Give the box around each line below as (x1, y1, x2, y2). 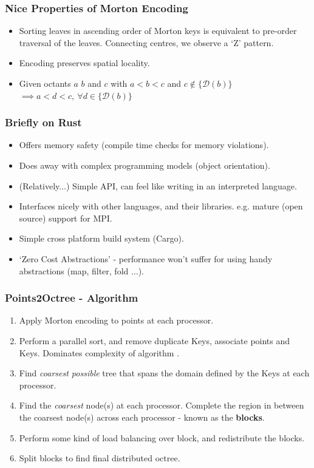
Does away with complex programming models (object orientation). (19, 159, 270, 171)
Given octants (19, 77, 71, 89)
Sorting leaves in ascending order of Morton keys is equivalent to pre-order (19, 24, 297, 37)
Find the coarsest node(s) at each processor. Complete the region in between (19, 399, 304, 412)
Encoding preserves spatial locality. (19, 56, 150, 69)
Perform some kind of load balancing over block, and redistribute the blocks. (19, 431, 305, 444)
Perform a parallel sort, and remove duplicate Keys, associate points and (19, 334, 290, 347)
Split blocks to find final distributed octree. (19, 452, 180, 464)
